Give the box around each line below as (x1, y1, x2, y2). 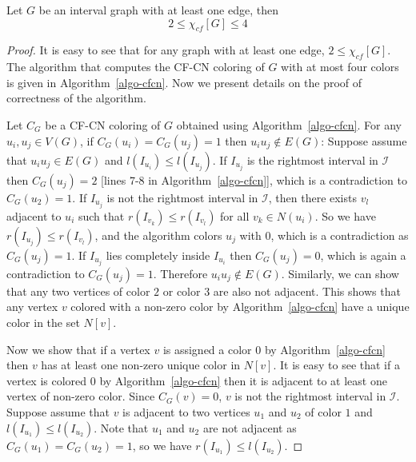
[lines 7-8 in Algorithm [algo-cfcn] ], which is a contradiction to (101, 171, 407, 188)
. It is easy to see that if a (273, 356, 400, 373)
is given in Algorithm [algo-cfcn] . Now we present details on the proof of (6, 74, 362, 90)
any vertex (6, 298, 58, 315)
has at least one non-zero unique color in (41, 356, 241, 373)
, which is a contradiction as (270, 226, 409, 243)
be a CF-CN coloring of (45, 116, 161, 133)
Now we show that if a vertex (6, 341, 150, 357)
